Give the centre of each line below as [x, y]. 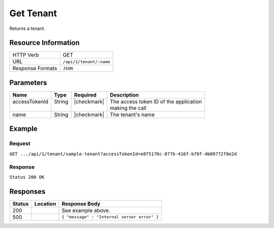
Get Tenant [33, 13]
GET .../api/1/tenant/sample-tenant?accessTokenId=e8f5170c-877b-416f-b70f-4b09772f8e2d [123, 154]
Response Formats [35, 69]
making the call [128, 108]
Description [124, 95]
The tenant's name [132, 114]
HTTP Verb [26, 55]
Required [85, 95]
